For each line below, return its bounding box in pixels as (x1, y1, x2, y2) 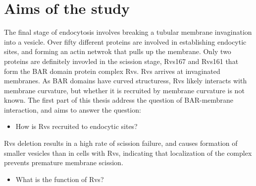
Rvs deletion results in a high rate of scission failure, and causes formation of (4, 138, 238, 148)
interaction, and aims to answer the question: (4, 104, 141, 115)
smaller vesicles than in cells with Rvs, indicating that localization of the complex (4, 147, 252, 158)
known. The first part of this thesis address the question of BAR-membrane (4, 95, 234, 105)
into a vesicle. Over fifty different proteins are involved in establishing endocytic (4, 36, 247, 47)
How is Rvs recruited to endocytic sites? (15, 121, 138, 131)
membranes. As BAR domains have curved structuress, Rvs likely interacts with (4, 75, 247, 86)
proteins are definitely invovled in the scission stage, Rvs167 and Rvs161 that (4, 56, 239, 66)
